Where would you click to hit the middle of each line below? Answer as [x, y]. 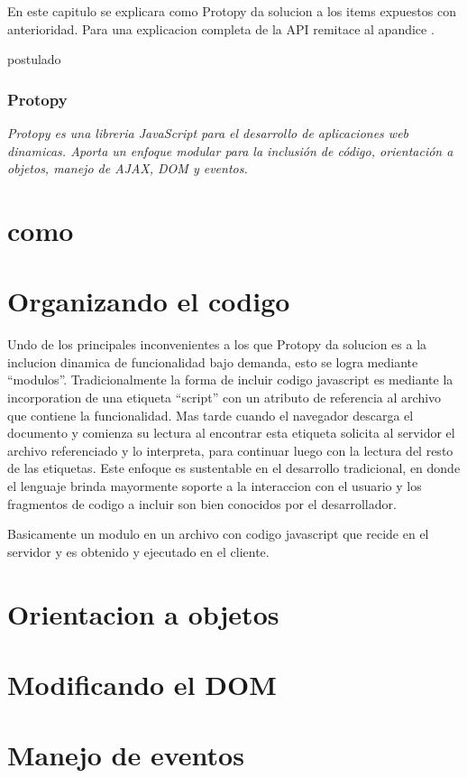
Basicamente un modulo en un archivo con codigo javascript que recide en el [218, 534]
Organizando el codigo [149, 301]
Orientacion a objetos [143, 613]
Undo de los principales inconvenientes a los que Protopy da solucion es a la [217, 344]
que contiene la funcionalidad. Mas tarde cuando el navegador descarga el [211, 415]
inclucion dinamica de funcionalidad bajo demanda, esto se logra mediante [213, 361]
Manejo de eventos [126, 755]
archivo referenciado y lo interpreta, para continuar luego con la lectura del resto [230, 450]
